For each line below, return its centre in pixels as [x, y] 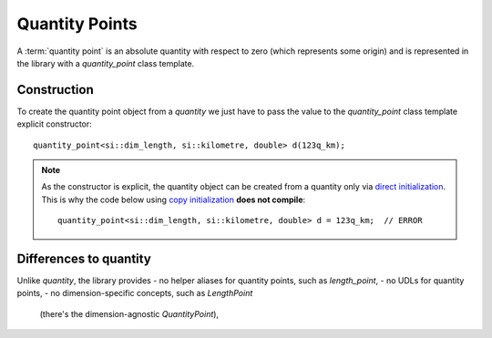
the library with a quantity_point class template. [106, 63]
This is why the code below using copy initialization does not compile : [174, 200]
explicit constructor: [55, 124]
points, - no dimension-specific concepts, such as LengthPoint [135, 293]
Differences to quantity [84, 259]
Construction [56, 90]
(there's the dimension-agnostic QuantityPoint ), [129, 313]
